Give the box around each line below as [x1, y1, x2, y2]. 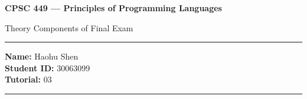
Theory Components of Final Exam [5, 21, 133, 34]
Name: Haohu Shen [5, 50, 79, 62]
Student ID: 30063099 [5, 61, 90, 74]
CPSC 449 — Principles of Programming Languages [5, 2, 222, 14]
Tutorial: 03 [5, 73, 52, 85]
